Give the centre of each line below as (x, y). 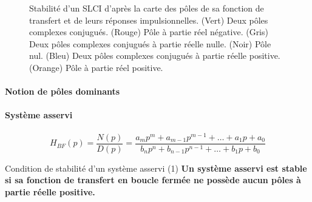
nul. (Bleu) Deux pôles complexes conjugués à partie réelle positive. (155, 56)
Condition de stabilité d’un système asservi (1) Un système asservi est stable (156, 168)
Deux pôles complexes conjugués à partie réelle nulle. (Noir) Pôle (150, 43)
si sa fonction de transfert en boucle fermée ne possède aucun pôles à (153, 180)
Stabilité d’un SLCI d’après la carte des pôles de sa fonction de (147, 8)
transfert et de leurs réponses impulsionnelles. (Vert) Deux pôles (149, 20)
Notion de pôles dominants (63, 91)
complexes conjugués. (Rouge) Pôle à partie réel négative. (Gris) (149, 32)
